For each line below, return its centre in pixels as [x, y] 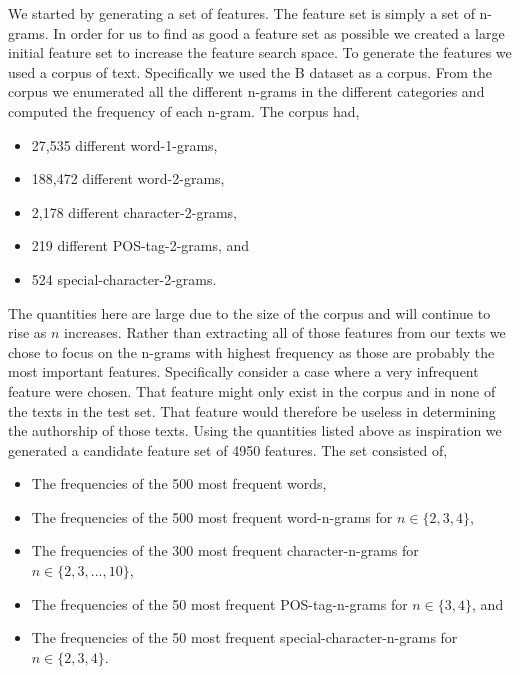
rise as [27, 332]
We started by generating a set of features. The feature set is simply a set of [241, 13]
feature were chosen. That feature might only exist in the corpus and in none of [252, 390]
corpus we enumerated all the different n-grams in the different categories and [246, 91]
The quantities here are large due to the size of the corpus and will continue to [249, 312]
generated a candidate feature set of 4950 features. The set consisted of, [228, 449]
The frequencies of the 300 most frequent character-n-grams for [225, 550]
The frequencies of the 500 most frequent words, [179, 483]
